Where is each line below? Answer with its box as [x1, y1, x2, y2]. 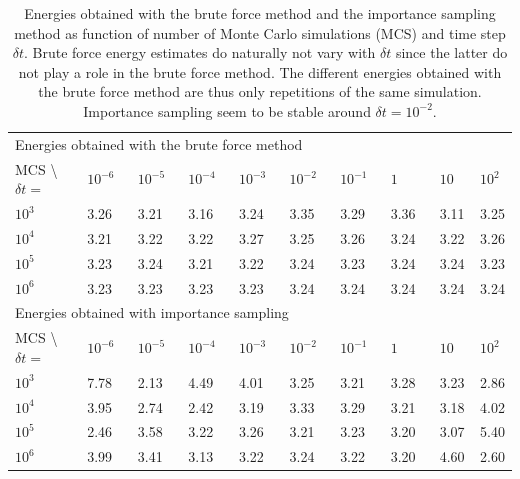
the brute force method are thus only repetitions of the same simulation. [38, 81, 482, 102]
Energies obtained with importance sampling [15, 302, 289, 323]
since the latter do [395, 42, 508, 63]
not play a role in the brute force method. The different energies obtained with [18, 61, 502, 82]
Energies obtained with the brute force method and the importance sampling [24, 3, 496, 23]
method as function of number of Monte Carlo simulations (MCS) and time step [14, 22, 506, 43]
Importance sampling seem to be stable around [83, 100, 371, 121]
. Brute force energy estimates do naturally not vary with [24, 42, 376, 63]
